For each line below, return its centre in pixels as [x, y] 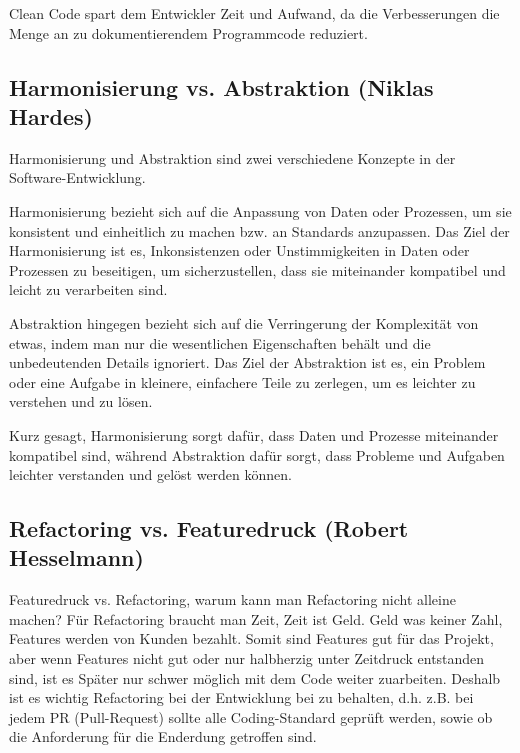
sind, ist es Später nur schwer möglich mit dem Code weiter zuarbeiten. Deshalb [255, 677]
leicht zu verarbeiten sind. [88, 289]
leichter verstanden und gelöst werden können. [150, 474]
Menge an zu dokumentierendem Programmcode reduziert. [188, 32]
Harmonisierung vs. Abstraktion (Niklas [221, 86]
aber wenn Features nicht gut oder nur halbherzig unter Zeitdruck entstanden [247, 658]
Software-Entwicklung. [77, 177]
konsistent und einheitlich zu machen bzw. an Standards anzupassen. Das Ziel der [259, 230]
